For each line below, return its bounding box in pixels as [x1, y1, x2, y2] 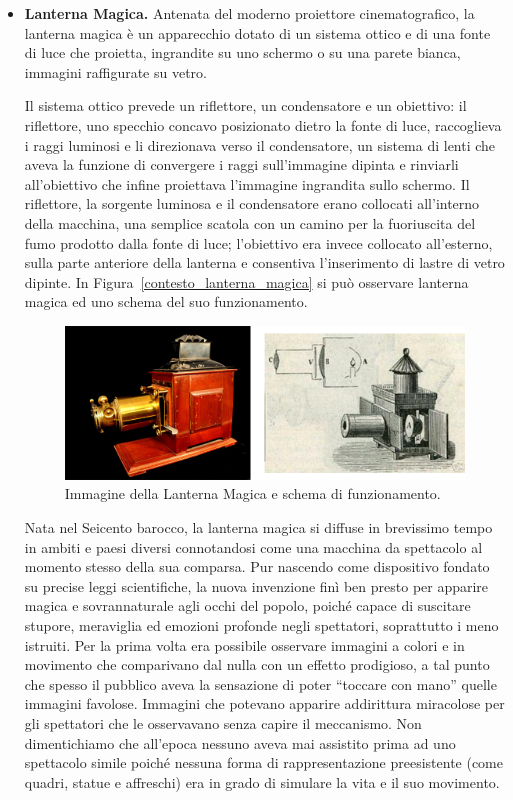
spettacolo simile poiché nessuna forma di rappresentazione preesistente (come [24, 752, 503, 773]
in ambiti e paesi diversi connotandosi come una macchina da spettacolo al [24, 536, 483, 557]
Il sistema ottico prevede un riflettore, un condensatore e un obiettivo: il [24, 95, 467, 116]
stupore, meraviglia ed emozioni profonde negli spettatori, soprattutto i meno [24, 615, 499, 636]
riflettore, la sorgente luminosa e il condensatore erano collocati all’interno [24, 193, 480, 214]
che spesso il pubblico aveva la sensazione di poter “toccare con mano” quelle [24, 673, 497, 694]
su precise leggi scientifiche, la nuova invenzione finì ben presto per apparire [24, 575, 489, 596]
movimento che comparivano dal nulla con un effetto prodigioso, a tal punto [24, 654, 490, 675]
